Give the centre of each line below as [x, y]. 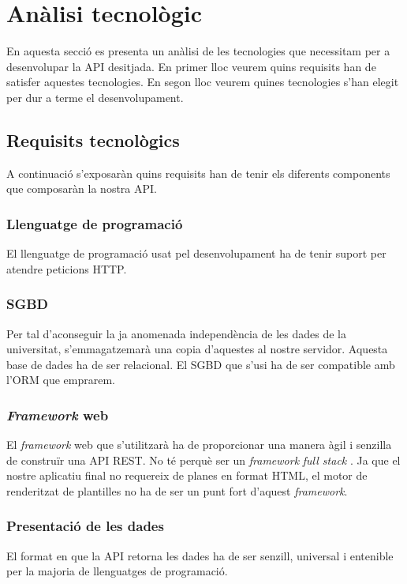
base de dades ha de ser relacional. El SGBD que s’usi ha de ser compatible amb [201, 364]
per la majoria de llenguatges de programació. [117, 571]
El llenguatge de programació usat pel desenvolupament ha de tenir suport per [196, 253]
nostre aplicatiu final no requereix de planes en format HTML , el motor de [187, 475]
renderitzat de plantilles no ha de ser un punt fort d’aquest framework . [177, 490]
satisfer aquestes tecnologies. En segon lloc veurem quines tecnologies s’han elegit [203, 82]
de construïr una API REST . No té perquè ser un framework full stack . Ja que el [203, 460]
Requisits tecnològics [93, 139]
